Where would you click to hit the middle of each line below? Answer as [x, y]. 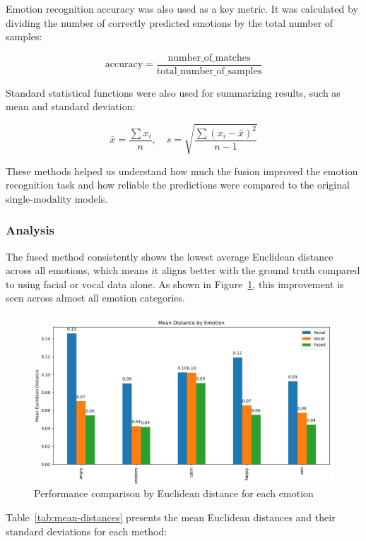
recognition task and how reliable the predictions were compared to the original [178, 185]
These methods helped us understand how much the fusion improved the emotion [182, 171]
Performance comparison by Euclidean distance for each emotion [174, 493]
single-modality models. [57, 198]
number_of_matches [209, 58]
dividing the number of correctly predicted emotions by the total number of [170, 22]
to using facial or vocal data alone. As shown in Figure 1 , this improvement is [175, 284]
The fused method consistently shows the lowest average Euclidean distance [170, 256]
